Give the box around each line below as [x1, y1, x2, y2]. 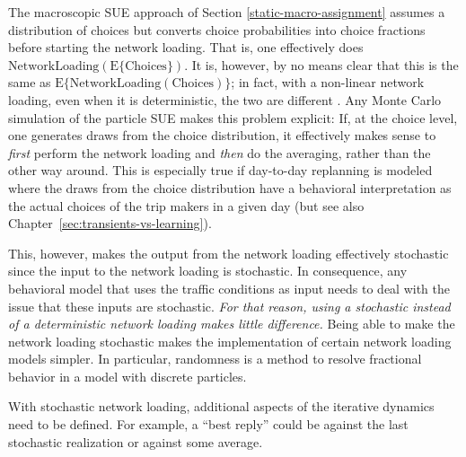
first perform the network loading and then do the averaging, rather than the [8, 143, 431, 162]
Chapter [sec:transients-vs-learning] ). [8, 214, 212, 233]
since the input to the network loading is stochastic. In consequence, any [8, 261, 408, 280]
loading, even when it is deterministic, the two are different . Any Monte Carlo [8, 90, 442, 109]
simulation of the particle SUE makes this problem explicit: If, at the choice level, [8, 108, 458, 127]
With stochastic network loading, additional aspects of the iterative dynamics [8, 397, 435, 416]
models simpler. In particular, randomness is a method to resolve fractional [8, 349, 422, 368]
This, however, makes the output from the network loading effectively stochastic [8, 243, 449, 262]
